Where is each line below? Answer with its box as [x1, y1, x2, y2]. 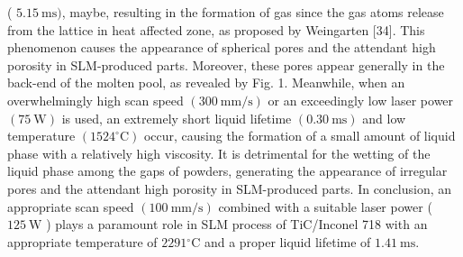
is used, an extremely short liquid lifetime [61, 108, 292, 127]
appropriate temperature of [7, 232, 158, 251]
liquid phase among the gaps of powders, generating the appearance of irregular [7, 161, 448, 180]
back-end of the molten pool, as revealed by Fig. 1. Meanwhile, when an [7, 73, 405, 92]
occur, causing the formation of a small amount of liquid [143, 126, 456, 145]
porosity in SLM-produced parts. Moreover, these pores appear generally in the [7, 55, 445, 74]
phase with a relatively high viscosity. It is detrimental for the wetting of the [7, 143, 431, 162]
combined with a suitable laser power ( [218, 197, 432, 216]
